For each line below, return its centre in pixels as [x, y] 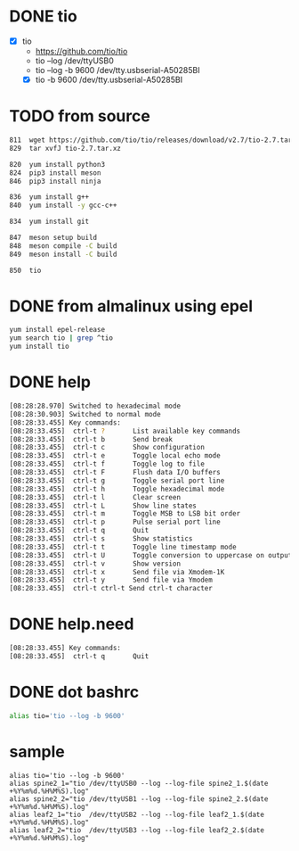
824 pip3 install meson [55, 173]
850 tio [25, 270]
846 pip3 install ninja [55, 181]
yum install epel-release [57, 330]
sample [37, 752]
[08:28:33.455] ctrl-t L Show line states [103, 506]
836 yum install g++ [49, 197]
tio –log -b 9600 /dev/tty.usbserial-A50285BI [117, 70]
